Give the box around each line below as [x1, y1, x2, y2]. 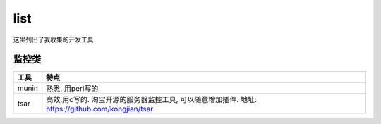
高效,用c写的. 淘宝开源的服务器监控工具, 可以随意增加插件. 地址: [46, 95, 258, 105]
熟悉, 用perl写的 [46, 84, 99, 94]
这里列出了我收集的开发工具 [13, 35, 94, 44]
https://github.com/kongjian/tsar [46, 104, 154, 114]
